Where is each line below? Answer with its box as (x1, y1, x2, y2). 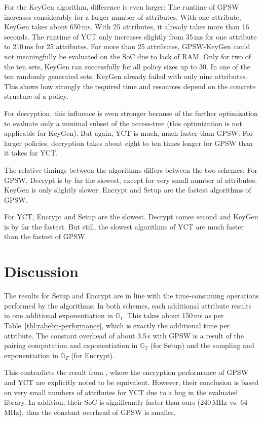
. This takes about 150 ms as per (123, 310, 224, 321)
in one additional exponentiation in (4, 310, 114, 321)
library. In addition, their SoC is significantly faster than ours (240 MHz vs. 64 (4, 397, 248, 407)
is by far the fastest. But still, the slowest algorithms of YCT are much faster (4, 221, 244, 232)
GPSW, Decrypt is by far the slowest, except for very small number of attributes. (4, 174, 257, 185)
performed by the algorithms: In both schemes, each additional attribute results (4, 300, 252, 311)
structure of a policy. (4, 91, 68, 101)
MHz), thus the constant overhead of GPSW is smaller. (4, 406, 176, 417)
